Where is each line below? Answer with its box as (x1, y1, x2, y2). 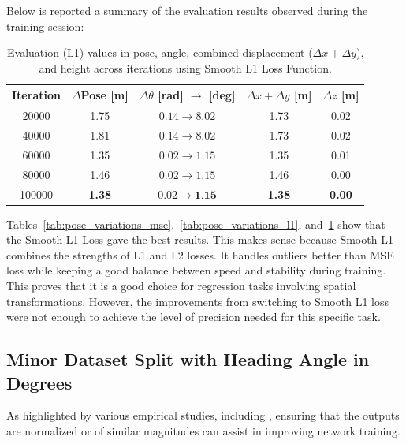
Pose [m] (80, 87, 129, 103)
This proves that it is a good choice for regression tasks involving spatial (6, 278, 356, 294)
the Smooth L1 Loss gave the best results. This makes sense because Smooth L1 (6, 231, 393, 248)
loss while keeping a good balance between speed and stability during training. (6, 262, 386, 278)
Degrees (6, 370, 73, 394)
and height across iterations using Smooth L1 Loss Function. (39, 59, 332, 76)
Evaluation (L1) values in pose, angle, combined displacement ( (7, 44, 313, 61)
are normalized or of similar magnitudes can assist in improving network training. (6, 423, 401, 439)
